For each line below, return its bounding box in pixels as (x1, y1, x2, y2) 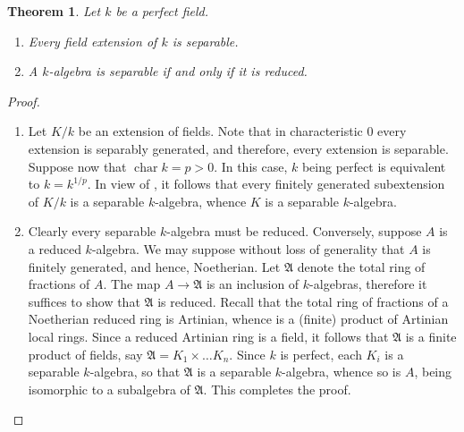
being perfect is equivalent (301, 157, 446, 175)
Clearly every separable (28, 222, 156, 241)
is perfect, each (280, 344, 362, 363)
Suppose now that (28, 157, 127, 175)
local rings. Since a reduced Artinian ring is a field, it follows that (28, 326, 389, 345)
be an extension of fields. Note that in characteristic (78, 122, 363, 140)
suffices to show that (28, 292, 140, 310)
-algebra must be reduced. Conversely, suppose (166, 222, 422, 241)
